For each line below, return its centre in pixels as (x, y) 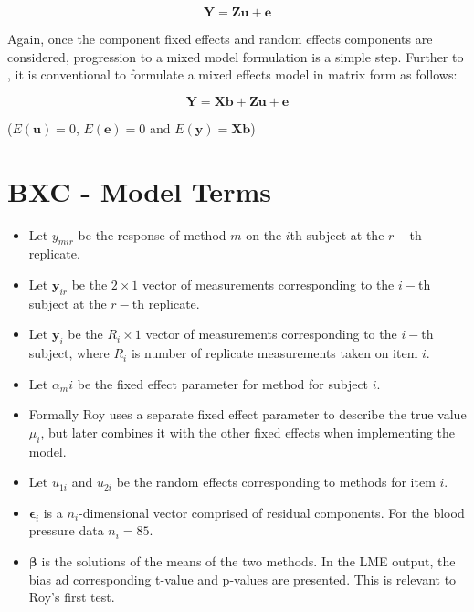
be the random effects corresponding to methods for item (276, 482)
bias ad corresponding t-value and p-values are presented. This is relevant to (242, 579)
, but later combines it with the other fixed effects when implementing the (248, 432)
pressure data (66, 530)
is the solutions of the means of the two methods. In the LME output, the (248, 561)
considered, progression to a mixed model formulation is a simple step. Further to (236, 56)
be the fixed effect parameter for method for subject (223, 383)
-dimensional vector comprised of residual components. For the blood (272, 512)
